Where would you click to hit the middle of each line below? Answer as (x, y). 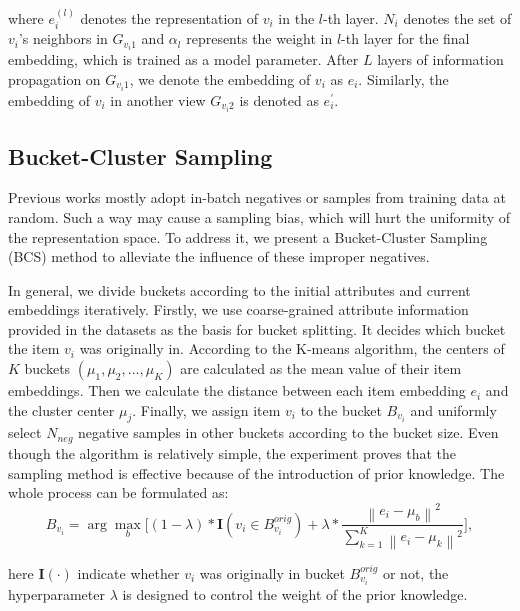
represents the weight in (259, 38)
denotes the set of (457, 17)
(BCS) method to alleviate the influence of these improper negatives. (219, 256)
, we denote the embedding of (220, 78)
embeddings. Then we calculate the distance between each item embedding (237, 390)
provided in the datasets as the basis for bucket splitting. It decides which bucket (257, 328)
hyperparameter (56, 593)
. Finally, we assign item (206, 409)
